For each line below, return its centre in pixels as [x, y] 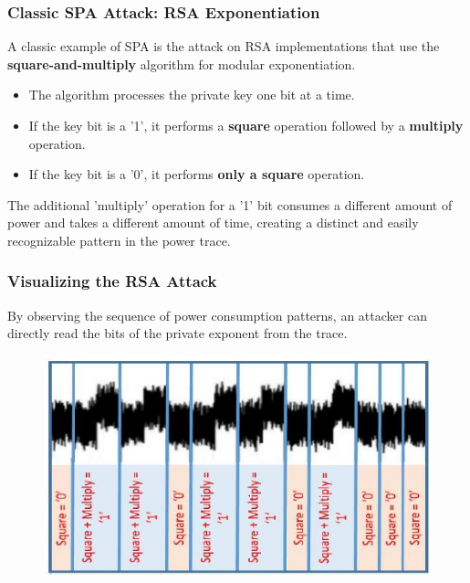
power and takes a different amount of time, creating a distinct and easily [213, 223]
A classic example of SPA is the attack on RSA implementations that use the [224, 46]
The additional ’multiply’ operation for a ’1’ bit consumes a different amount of [230, 204]
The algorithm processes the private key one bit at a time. [192, 95]
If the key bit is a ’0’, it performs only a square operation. [197, 174]
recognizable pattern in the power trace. [119, 240]
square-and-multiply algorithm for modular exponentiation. [182, 64]
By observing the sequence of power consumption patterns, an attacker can [217, 315]
